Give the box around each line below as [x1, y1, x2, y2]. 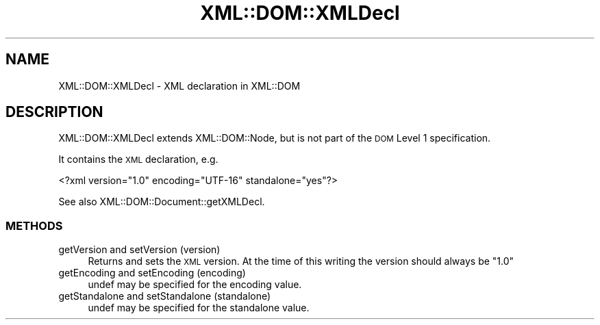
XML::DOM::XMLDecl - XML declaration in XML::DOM [58, 79, 301, 92]
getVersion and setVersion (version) [58, 244, 221, 256]
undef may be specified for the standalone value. [88, 302, 310, 314]
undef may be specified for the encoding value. [88, 278, 302, 291]
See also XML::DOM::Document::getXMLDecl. [58, 196, 265, 208]
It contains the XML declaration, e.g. [58, 153, 218, 166]
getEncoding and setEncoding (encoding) [58, 267, 246, 279]
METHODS [5, 218, 63, 233]
